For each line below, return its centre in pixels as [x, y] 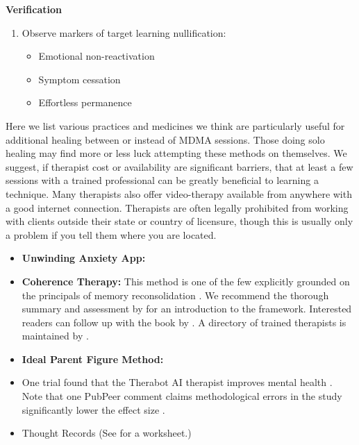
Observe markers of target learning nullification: [124, 32]
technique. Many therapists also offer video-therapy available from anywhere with [179, 193]
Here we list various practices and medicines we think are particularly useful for [175, 125]
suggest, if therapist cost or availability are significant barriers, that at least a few [179, 166]
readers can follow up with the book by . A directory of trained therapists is [184, 322]
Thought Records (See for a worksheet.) [107, 433]
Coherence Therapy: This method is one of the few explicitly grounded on [186, 281]
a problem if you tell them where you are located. [111, 234]
